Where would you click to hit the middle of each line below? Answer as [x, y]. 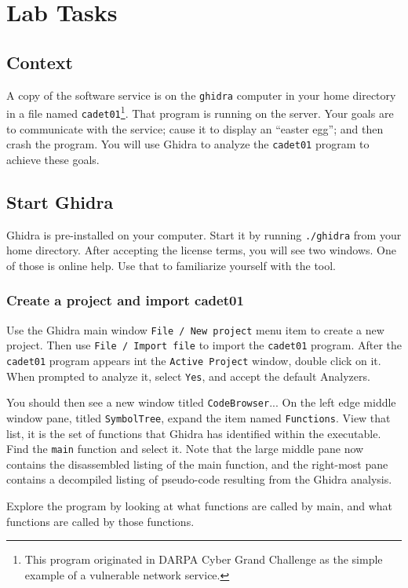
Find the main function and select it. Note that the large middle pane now [185, 449]
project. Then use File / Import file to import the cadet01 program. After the [204, 345]
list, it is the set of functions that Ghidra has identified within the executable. [194, 433]
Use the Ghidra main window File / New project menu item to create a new [195, 329]
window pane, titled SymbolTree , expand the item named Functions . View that [199, 417]
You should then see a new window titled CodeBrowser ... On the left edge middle [201, 402]
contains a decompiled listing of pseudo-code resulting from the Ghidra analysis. [199, 479]
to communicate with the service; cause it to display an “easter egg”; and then [195, 128]
